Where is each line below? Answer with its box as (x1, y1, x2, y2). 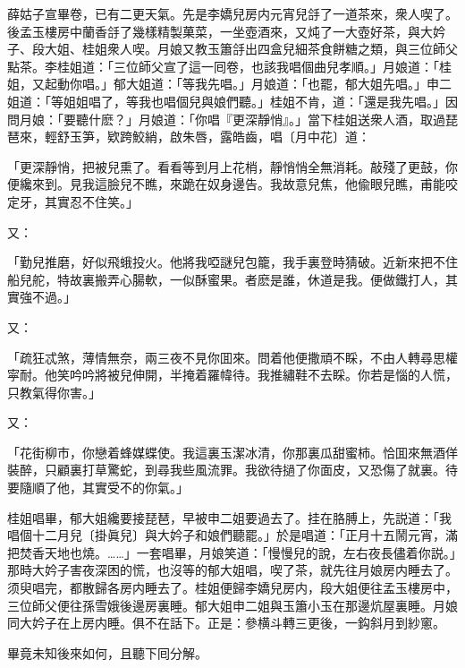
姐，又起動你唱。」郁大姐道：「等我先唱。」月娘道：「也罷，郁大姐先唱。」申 (7, 74, 439, 93)
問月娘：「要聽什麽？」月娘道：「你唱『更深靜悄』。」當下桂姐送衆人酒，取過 (7, 109, 445, 128)
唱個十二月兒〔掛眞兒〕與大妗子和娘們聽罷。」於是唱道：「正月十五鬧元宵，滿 (7, 526, 458, 544)
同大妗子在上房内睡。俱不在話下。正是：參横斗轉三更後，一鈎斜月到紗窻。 (7, 613, 445, 632)
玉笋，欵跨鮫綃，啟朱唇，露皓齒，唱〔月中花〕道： (69, 127, 370, 146)
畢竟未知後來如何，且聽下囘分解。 (7, 643, 207, 662)
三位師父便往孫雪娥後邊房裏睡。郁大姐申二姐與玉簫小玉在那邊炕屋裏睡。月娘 (7, 595, 458, 614)
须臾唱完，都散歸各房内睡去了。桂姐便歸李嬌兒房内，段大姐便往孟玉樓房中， (7, 578, 458, 597)
